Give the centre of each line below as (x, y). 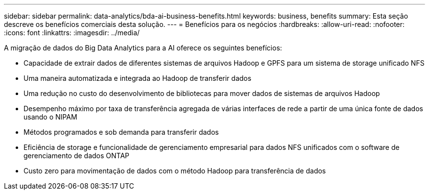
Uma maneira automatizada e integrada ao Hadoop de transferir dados (138, 78)
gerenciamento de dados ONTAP (77, 156)
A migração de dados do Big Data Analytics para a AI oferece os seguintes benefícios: (143, 48)
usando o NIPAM (50, 117)
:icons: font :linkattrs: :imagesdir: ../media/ (72, 33)
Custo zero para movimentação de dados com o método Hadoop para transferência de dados (175, 171)
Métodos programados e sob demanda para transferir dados (121, 132)
